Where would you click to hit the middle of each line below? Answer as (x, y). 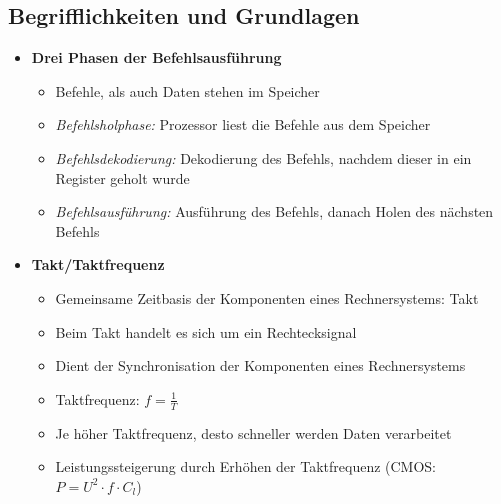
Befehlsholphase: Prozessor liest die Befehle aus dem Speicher (243, 124)
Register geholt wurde (122, 177)
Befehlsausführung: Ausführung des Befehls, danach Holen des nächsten (274, 211)
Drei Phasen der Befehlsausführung (156, 57)
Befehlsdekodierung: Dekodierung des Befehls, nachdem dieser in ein (263, 157)
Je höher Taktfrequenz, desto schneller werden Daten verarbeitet (253, 432)
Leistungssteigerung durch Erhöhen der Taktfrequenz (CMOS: (246, 466)
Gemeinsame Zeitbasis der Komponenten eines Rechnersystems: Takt (267, 297)
